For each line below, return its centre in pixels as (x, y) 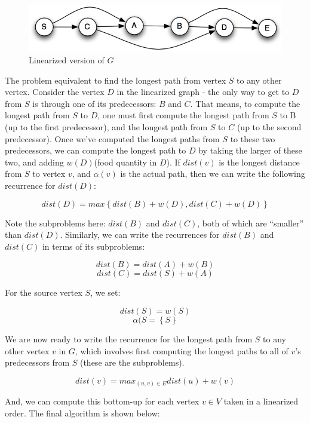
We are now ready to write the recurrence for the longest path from (129, 339)
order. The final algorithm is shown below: (82, 413)
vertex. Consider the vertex (55, 92)
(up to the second (269, 127)
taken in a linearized (261, 401)
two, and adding (34, 162)
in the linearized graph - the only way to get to (203, 92)
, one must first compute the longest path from (183, 115)
